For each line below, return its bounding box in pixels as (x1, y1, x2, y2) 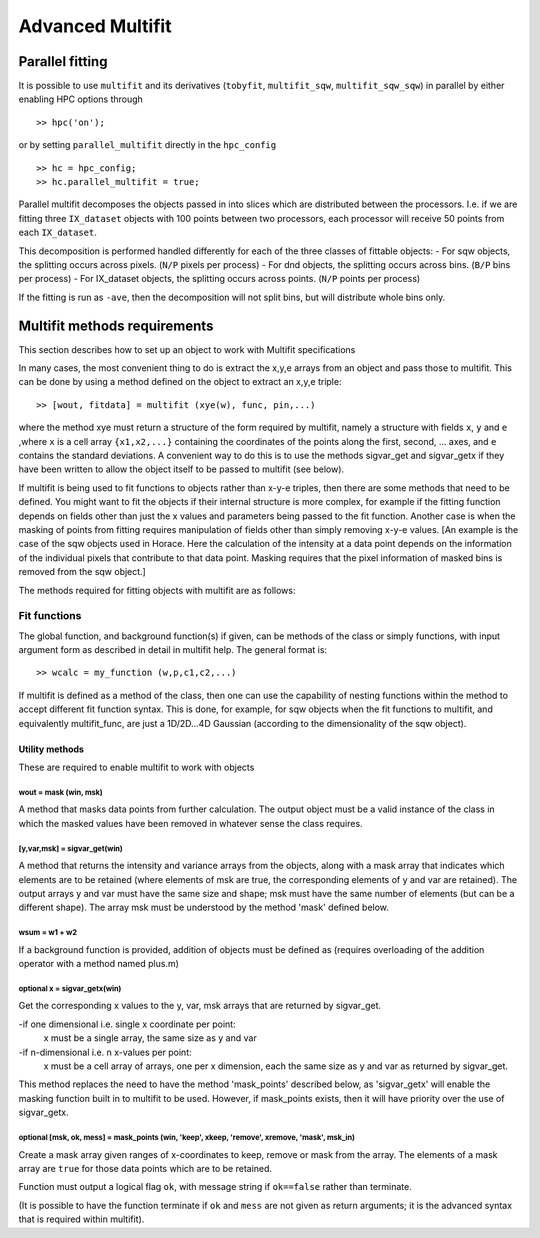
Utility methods (18, 743, 85, 755)
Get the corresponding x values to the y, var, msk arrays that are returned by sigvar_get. (18, 1000, 382, 1012)
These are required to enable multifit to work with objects (18, 761, 255, 773)
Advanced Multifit (18, 15, 172, 37)
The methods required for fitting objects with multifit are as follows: (18, 584, 296, 596)
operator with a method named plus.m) (18, 958, 180, 970)
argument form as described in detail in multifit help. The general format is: (18, 644, 328, 656)
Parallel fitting (18, 53, 108, 70)
